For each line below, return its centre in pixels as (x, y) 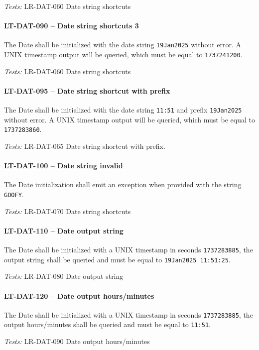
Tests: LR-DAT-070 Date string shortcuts (67, 211)
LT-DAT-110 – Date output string (64, 230)
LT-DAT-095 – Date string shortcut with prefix (87, 90)
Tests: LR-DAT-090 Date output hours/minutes (77, 341)
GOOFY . (14, 194)
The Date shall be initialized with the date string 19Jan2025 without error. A (123, 45)
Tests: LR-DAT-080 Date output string (64, 276)
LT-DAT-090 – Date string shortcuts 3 (71, 26)
